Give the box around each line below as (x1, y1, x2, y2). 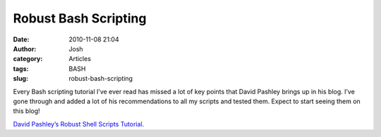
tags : (13, 64, 29, 73)
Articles (68, 55, 92, 63)
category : (13, 55, 43, 63)
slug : (13, 74, 28, 83)
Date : (13, 35, 30, 44)
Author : (13, 44, 37, 53)
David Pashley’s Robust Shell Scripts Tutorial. (13, 119, 145, 128)
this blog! (13, 107, 40, 115)
